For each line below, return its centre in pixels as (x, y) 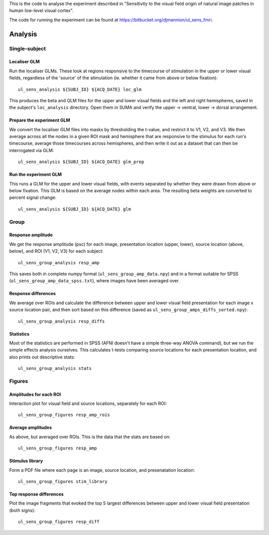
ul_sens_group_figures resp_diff (59, 522)
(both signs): (22, 510)
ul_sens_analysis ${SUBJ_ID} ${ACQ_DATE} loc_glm (80, 89)
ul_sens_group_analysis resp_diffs (62, 321)
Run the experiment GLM (36, 175)
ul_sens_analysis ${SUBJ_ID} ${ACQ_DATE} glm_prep (81, 162)
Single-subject (27, 48)
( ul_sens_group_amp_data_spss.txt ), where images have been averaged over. (94, 281)
